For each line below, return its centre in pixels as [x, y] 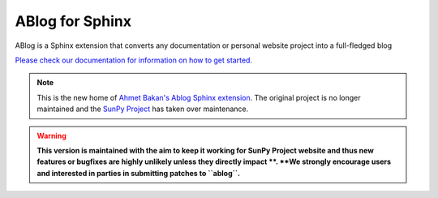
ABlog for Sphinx [73, 21]
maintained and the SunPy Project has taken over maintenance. [143, 109]
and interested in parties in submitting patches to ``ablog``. [139, 173]
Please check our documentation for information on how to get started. [134, 60]
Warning [52, 136]
